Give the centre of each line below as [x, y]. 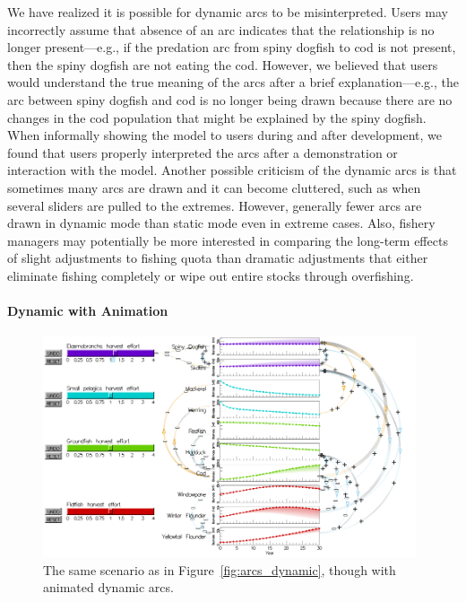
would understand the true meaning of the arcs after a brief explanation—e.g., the [233, 82]
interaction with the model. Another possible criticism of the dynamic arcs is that [232, 170]
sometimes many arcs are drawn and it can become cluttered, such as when [214, 187]
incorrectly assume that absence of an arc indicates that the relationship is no [221, 29]
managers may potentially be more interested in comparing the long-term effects [228, 240]
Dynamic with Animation [88, 311]
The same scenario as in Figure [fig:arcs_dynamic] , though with [220, 569]
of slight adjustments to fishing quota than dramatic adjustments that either [218, 258]
